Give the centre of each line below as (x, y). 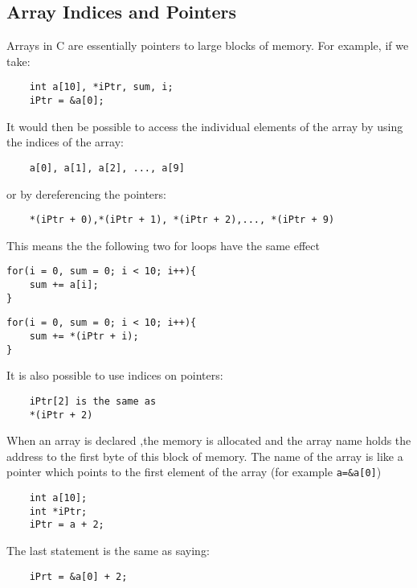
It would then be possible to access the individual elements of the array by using (205, 126)
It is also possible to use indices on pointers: (115, 375)
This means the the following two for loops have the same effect (163, 245)
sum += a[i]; (64, 285)
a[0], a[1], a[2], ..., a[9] (107, 168)
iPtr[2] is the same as (93, 401)
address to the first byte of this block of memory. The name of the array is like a (205, 456)
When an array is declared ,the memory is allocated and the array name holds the (209, 440)
